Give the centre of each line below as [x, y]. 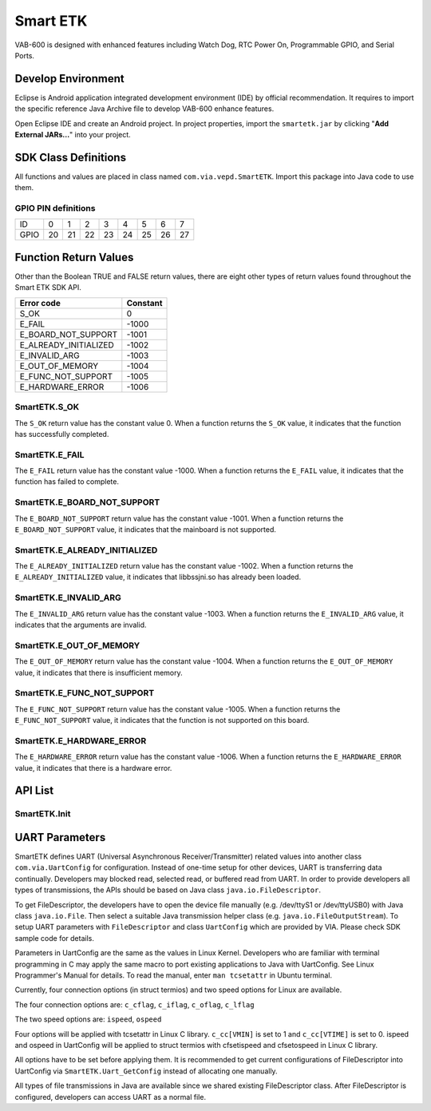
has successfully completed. [62, 434]
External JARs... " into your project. [73, 135]
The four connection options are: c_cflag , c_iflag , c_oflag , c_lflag [134, 1004]
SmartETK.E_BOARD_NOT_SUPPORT [87, 502]
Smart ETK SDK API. [48, 288]
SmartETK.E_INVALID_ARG [68, 597]
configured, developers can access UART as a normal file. [111, 1097]
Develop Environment [69, 79]
